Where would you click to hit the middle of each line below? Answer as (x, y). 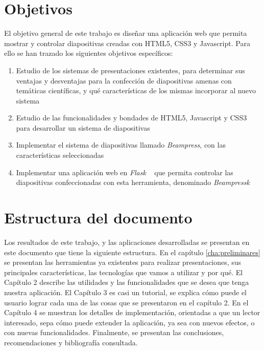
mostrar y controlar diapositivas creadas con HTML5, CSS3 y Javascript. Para (127, 43)
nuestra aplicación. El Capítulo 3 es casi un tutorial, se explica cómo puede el (126, 292)
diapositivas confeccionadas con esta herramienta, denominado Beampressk (133, 182)
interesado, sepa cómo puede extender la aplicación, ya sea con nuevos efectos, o (129, 322)
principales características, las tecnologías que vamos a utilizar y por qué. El (124, 272)
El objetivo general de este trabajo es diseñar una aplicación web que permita (126, 33)
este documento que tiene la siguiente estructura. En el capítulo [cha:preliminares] (132, 252)
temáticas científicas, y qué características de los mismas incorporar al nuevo (136, 90)
